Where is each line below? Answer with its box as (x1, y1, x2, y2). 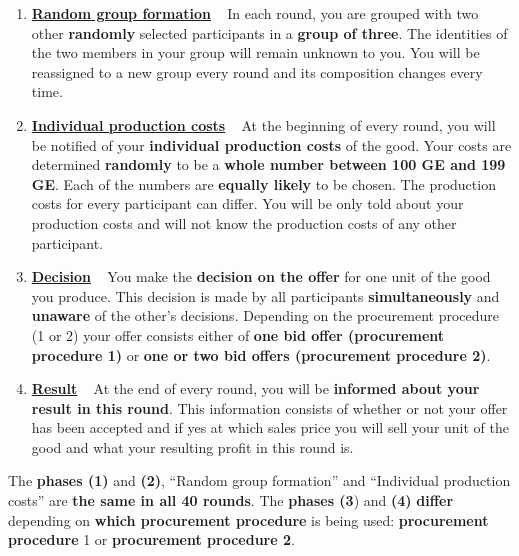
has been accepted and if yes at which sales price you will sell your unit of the (31, 417, 509, 438)
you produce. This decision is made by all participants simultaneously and (31, 285, 500, 306)
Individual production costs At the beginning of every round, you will (31, 114, 496, 135)
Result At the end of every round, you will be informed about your (31, 378, 480, 399)
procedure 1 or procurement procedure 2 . (8, 529, 295, 550)
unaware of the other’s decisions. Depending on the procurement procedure (31, 305, 500, 326)
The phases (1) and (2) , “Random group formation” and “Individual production (8, 470, 511, 491)
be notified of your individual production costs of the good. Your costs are (31, 134, 512, 155)
